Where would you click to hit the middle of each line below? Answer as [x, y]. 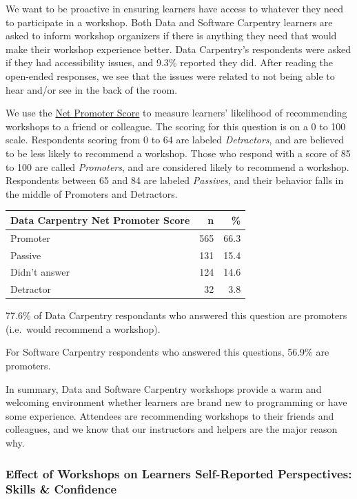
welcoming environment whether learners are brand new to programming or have [176, 402]
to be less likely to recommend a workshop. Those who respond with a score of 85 [178, 153]
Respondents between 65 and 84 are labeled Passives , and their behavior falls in [175, 180]
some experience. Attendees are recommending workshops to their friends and [170, 415]
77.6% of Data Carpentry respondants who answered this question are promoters [176, 315]
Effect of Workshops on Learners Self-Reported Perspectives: [179, 473]
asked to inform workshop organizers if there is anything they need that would [171, 35]
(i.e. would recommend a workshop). [83, 328]
